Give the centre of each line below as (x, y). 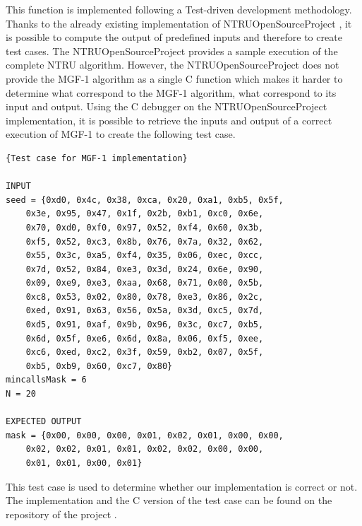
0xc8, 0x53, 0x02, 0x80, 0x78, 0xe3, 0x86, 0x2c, (145, 297)
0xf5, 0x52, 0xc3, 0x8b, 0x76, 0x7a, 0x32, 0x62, (145, 241)
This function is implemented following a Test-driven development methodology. (179, 9)
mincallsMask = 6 (46, 380)
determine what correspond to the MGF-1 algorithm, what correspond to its (171, 92)
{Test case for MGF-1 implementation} (97, 158)
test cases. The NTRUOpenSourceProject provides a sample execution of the (172, 51)
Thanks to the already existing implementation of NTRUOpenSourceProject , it (179, 23)
